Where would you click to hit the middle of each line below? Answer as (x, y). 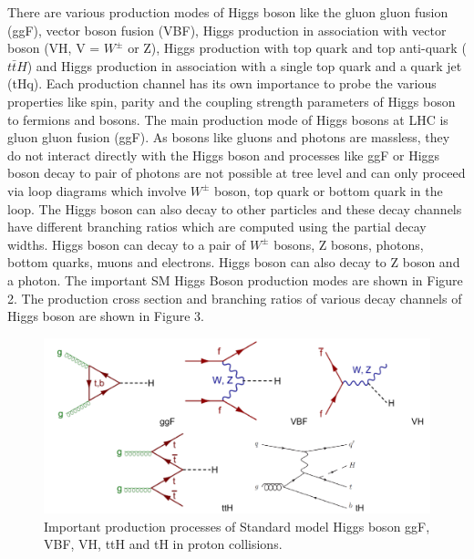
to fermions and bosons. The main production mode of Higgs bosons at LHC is (228, 119)
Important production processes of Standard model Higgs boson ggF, (237, 526)
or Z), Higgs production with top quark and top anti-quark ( (297, 48)
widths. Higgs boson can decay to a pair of (127, 244)
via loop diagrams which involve (97, 190)
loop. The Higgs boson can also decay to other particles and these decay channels (235, 208)
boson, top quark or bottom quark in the (329, 190)
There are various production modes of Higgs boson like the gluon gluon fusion (228, 12)
